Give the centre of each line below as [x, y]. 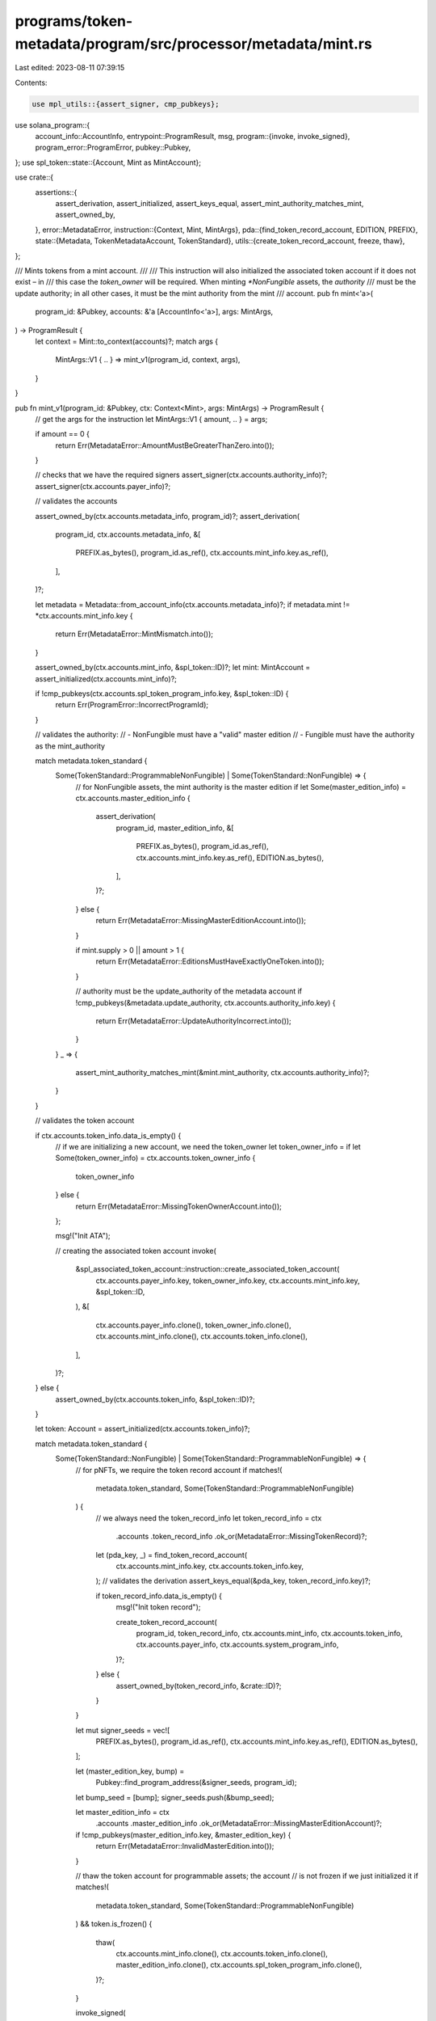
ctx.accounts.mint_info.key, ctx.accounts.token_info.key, [210, 1566]
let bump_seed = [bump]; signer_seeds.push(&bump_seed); [175, 1797]
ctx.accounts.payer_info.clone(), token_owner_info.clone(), [193, 1325]
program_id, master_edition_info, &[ [175, 828]
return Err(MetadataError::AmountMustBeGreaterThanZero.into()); [165, 445]
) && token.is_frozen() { [114, 1924]
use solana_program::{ [52, 124]
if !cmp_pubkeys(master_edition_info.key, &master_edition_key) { [183, 1834]
